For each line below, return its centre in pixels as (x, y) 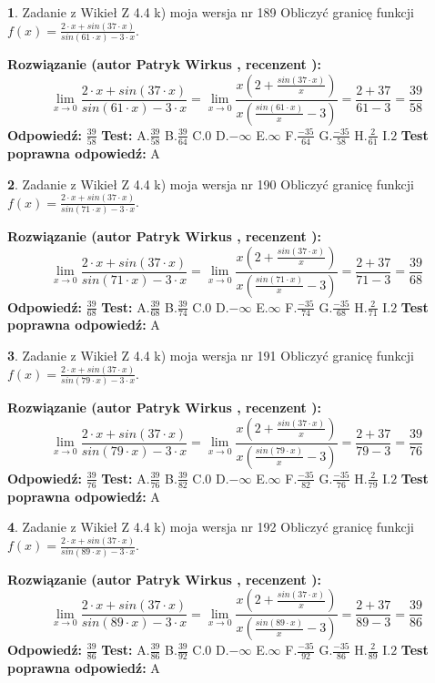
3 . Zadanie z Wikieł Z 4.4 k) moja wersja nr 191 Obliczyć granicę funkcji (211, 355)
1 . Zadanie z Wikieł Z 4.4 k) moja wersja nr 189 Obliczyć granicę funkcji (211, 12)
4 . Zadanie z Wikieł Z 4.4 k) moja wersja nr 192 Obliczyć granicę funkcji (211, 527)
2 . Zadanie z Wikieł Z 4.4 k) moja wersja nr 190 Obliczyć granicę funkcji (211, 183)
